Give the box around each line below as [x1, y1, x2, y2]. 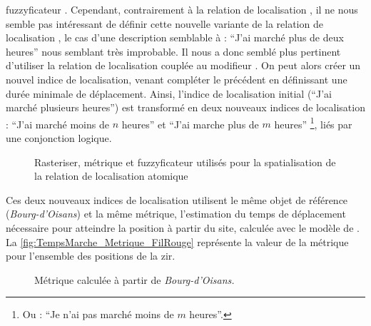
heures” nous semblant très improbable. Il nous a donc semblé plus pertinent [6, 44, 341, 58]
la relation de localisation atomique [34, 168, 188, 183]
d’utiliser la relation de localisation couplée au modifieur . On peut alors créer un [6, 58, 361, 73]
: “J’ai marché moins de [6, 116, 109, 131]
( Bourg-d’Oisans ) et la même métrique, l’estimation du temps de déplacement [6, 206, 346, 221]
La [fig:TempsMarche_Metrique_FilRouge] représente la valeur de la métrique [6, 234, 349, 249]
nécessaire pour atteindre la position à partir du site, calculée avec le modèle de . [6, 220, 360, 235]
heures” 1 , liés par [274, 114, 352, 131]
